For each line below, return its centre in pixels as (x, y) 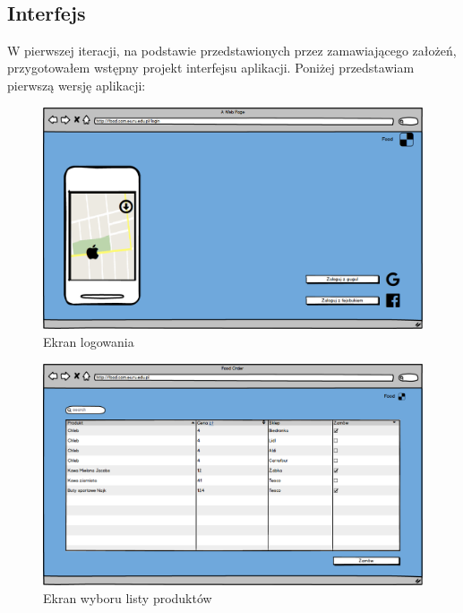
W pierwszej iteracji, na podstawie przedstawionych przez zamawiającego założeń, (232, 50)
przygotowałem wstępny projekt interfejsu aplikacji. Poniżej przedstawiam (211, 68)
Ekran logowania (89, 342)
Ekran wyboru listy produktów (128, 598)
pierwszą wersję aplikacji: (77, 85)
